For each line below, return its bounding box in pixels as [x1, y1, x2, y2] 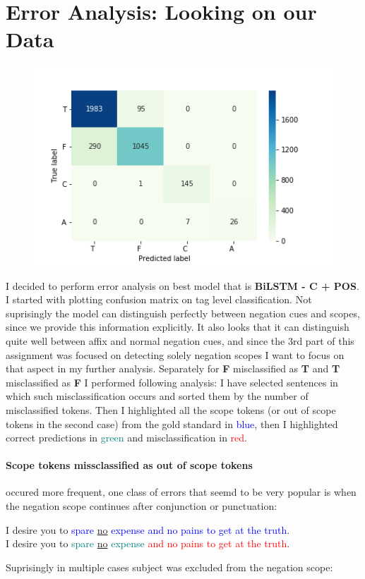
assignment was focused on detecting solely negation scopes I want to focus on [6, 347, 345, 362]
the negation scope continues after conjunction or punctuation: [6, 499, 277, 513]
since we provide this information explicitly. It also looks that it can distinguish [6, 319, 349, 334]
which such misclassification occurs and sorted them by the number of [6, 389, 309, 403]
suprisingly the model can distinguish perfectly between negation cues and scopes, [6, 305, 360, 320]
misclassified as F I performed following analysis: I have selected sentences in [6, 374, 338, 389]
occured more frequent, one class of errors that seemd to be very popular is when [6, 484, 357, 499]
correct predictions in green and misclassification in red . [6, 430, 247, 445]
